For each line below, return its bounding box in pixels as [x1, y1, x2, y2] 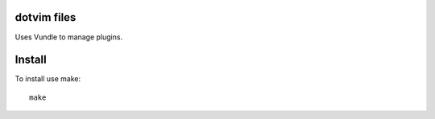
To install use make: [14, 74, 81, 84]
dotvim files [14, 10, 77, 24]
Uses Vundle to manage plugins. [14, 32, 123, 42]
